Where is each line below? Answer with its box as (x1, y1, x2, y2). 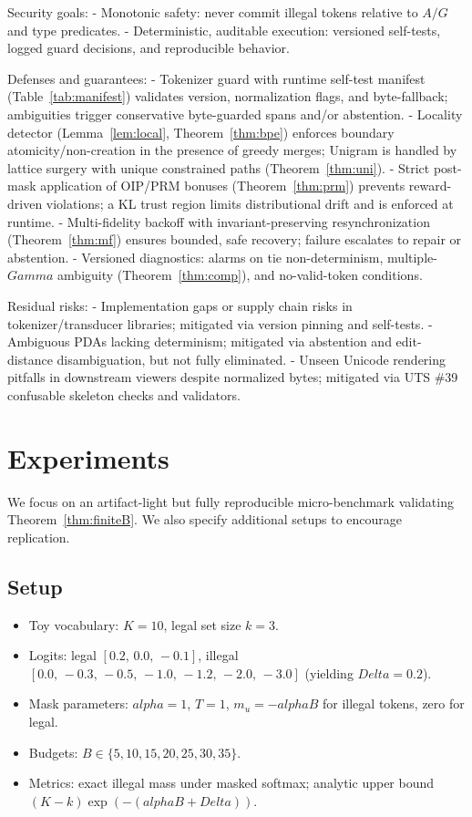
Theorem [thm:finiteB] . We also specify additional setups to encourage (7, 510, 403, 529)
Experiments (7, 439, 169, 476)
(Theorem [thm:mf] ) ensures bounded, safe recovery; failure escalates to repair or (7, 230, 462, 249)
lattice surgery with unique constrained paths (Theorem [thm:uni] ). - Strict (7, 158, 430, 177)
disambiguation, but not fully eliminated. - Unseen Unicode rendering (56, 349, 446, 368)
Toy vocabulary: (28, 615, 119, 634)
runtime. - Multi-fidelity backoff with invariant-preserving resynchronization (7, 212, 430, 231)
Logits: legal (28, 646, 97, 665)
